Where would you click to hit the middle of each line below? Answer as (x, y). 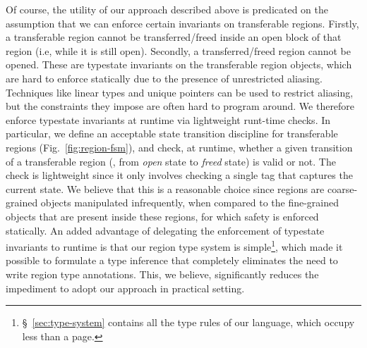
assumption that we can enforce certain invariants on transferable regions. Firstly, (182, 23)
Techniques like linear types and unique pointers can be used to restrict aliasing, (180, 92)
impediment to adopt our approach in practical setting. (125, 288)
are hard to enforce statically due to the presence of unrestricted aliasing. (164, 78)
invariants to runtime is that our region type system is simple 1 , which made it (174, 246)
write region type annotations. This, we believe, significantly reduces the (162, 274)
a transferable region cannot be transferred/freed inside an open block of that (174, 37)
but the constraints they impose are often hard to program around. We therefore (180, 106)
